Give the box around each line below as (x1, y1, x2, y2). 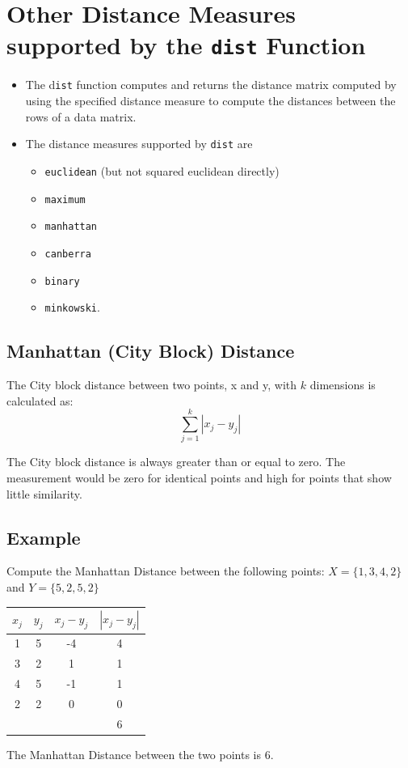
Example (6, 524, 81, 549)
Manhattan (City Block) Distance (6, 338, 295, 363)
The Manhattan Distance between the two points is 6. (6, 745, 274, 762)
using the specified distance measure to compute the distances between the (25, 92, 396, 109)
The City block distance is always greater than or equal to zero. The (6, 453, 346, 470)
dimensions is (309, 376, 376, 393)
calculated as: (6, 392, 74, 409)
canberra (44, 248, 91, 260)
